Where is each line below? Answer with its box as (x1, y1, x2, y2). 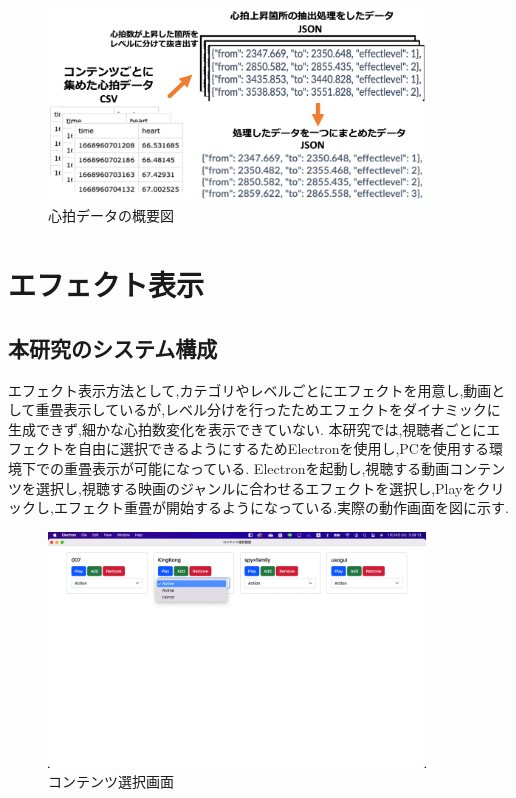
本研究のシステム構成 (8, 332, 218, 363)
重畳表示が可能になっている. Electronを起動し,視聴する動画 (63, 457, 450, 478)
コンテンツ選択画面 (48, 771, 174, 792)
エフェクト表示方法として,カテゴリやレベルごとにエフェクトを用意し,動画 (8, 379, 492, 400)
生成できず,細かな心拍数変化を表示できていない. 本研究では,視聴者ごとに (8, 418, 487, 439)
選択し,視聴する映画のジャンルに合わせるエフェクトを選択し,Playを (35, 477, 477, 498)
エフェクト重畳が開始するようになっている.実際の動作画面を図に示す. (53, 497, 509, 518)
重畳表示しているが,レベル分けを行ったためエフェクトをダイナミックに (35, 399, 501, 420)
